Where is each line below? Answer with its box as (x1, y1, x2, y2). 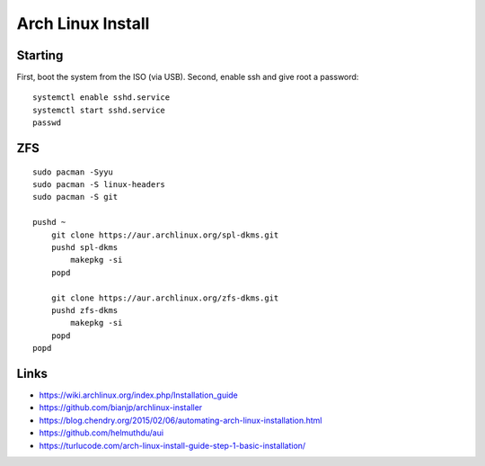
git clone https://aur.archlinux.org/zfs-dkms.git (50, 292, 279, 303)
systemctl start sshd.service (32, 104, 166, 115)
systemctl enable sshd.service (32, 93, 171, 103)
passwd (32, 118, 62, 128)
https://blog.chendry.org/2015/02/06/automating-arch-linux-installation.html (39, 415, 322, 426)
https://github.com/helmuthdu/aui (39, 427, 164, 438)
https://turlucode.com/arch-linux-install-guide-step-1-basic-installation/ (39, 440, 306, 451)
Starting (16, 48, 64, 63)
